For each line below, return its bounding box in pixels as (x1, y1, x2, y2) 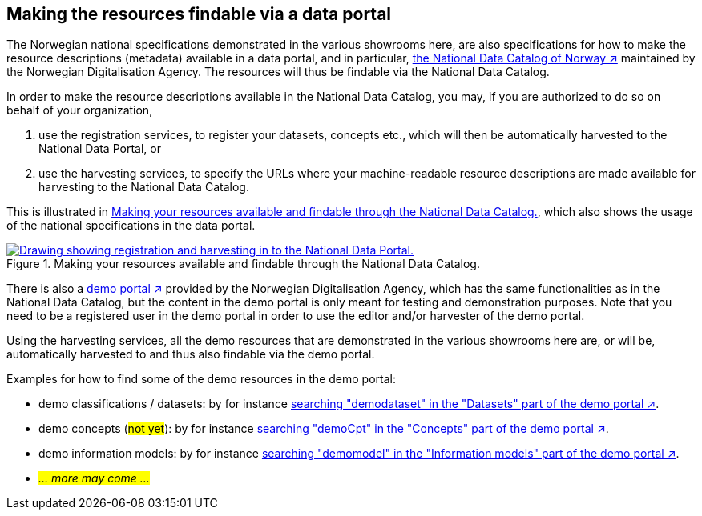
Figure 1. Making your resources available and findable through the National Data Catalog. (6, 257, 480, 271)
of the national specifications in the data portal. (6, 218, 256, 233)
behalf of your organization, (6, 103, 153, 118)
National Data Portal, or (38, 142, 161, 156)
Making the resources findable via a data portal (6, 4, 392, 24)
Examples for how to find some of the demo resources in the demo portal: (6, 372, 396, 386)
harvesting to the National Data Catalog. (38, 180, 249, 194)
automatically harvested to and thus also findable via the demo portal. (6, 347, 375, 362)
